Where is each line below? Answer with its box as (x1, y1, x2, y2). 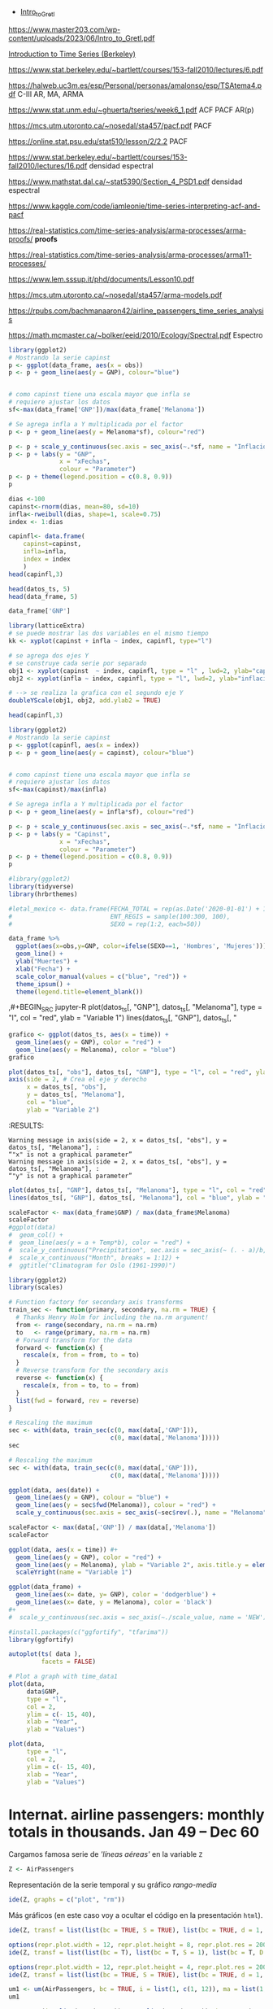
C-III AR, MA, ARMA (17, 89, 84, 98)
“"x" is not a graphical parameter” (8, 1151, 132, 1159)
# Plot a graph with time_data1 (8, 1672, 118, 1681)
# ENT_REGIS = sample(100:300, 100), (8, 912, 231, 920)
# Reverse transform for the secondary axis (15, 1366, 169, 1374)
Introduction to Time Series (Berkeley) (8, 49, 136, 59)
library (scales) (8, 1283, 63, 1292)
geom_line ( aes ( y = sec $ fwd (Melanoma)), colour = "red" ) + (15, 1501, 217, 1509)
